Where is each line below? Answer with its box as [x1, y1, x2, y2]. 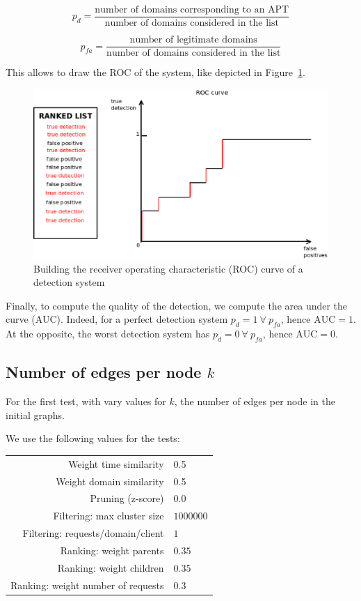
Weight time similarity [68, 456, 164, 471]
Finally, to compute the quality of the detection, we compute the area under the [6, 298, 348, 312]
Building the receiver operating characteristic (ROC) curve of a [33, 261, 303, 275]
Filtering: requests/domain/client [22, 526, 164, 540]
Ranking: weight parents [60, 542, 164, 557]
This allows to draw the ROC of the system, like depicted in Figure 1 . [6, 65, 305, 79]
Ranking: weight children [57, 560, 164, 575]
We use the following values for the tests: [6, 431, 180, 446]
